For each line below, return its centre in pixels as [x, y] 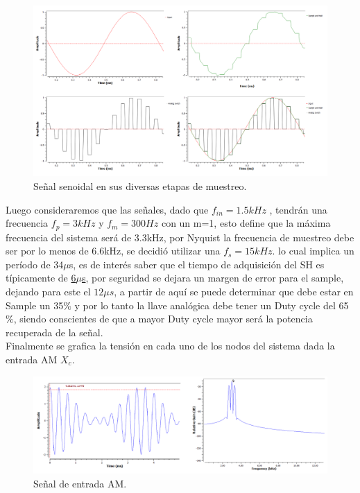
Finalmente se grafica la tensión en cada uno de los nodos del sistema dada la [170, 346]
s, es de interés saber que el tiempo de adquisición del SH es [197, 264]
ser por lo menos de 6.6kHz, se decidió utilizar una [113, 251]
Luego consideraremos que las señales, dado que [107, 209]
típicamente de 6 [41, 278]
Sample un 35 [35, 305]
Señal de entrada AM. [80, 483]
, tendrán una [298, 209]
